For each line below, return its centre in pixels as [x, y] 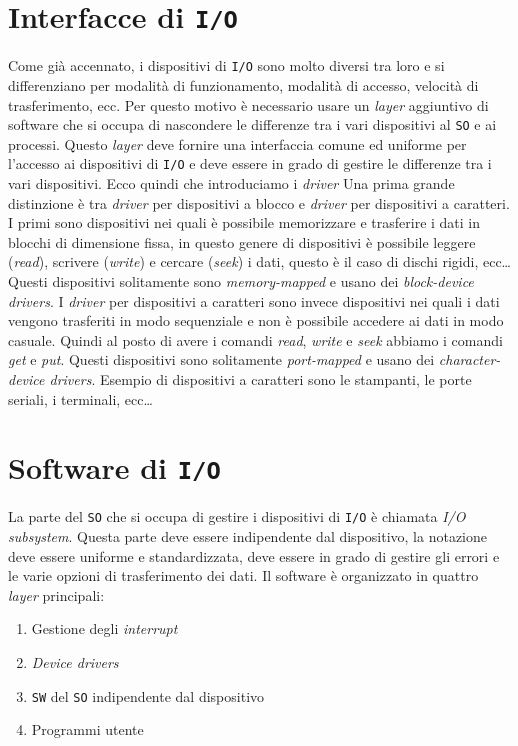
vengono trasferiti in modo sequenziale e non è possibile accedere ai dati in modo [256, 320]
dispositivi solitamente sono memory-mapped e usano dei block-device [263, 280]
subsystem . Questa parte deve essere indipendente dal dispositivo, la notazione [247, 536]
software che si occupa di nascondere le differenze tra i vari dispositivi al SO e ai [252, 124]
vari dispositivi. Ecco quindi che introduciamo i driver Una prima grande [231, 183]
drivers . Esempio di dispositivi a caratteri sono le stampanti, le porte [260, 378]
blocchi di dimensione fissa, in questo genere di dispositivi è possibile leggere [242, 241]
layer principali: [56, 594]
